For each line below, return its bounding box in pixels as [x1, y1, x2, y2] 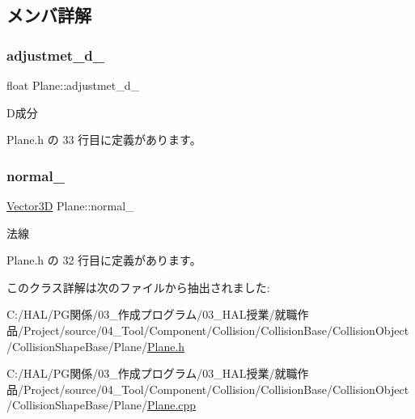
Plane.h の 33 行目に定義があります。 [6, 131, 201, 148]
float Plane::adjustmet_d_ [6, 77, 140, 93]
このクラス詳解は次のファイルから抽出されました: [6, 278, 270, 295]
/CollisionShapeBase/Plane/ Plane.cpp [6, 396, 197, 413]
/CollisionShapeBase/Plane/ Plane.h [6, 337, 185, 354]
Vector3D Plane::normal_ [6, 197, 134, 214]
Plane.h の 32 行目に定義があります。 [6, 252, 201, 269]
